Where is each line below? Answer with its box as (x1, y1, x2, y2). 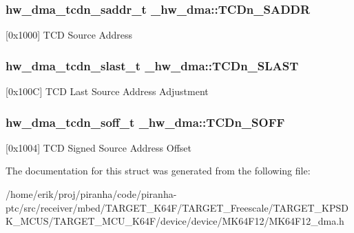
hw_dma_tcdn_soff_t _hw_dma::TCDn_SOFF (6, 113, 285, 130)
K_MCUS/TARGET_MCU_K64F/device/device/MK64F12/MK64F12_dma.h (6, 214, 344, 228)
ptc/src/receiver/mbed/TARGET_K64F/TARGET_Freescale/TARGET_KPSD (6, 200, 348, 214)
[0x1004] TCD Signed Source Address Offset (6, 140, 191, 154)
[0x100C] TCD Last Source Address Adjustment (6, 84, 209, 99)
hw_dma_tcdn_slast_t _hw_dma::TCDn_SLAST (6, 57, 299, 74)
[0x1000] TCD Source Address (6, 28, 132, 42)
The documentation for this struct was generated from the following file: (6, 163, 311, 178)
